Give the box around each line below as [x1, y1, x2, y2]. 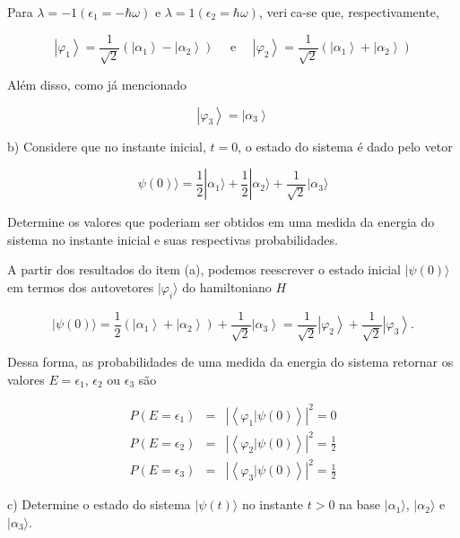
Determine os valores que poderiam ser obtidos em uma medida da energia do [7, 213, 435, 231]
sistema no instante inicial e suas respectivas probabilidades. [7, 230, 338, 248]
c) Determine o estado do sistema [7, 495, 191, 514]
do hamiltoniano [182, 278, 272, 297]
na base [339, 495, 381, 514]
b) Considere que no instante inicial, [7, 136, 206, 155]
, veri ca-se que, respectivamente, [258, 3, 439, 21]
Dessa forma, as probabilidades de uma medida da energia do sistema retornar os [7, 352, 454, 371]
